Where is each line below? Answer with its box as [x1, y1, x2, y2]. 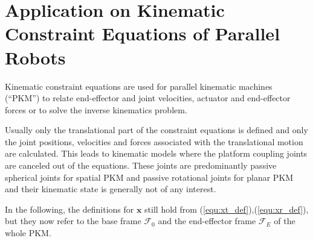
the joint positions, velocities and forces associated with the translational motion [5, 135, 303, 148]
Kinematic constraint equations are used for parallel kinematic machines [5, 80, 273, 92]
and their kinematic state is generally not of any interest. [5, 183, 216, 195]
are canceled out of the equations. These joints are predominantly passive [5, 159, 277, 172]
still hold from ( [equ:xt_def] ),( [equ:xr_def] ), [144, 202, 309, 215]
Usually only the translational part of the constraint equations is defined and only [5, 124, 308, 136]
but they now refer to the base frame [5, 214, 141, 227]
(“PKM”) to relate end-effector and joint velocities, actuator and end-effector [5, 92, 291, 104]
